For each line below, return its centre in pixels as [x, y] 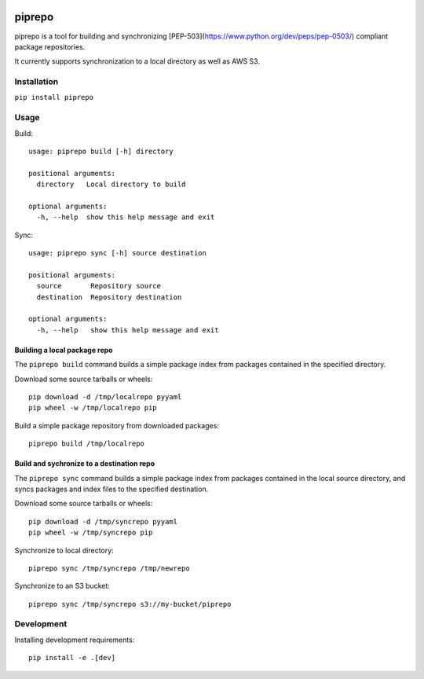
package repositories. [50, 46]
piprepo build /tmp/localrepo [87, 444]
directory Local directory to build [111, 184]
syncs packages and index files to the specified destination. [111, 489]
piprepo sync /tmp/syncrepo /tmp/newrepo [109, 568]
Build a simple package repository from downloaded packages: [117, 425]
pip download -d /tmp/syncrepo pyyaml [103, 521]
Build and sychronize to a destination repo [85, 464]
